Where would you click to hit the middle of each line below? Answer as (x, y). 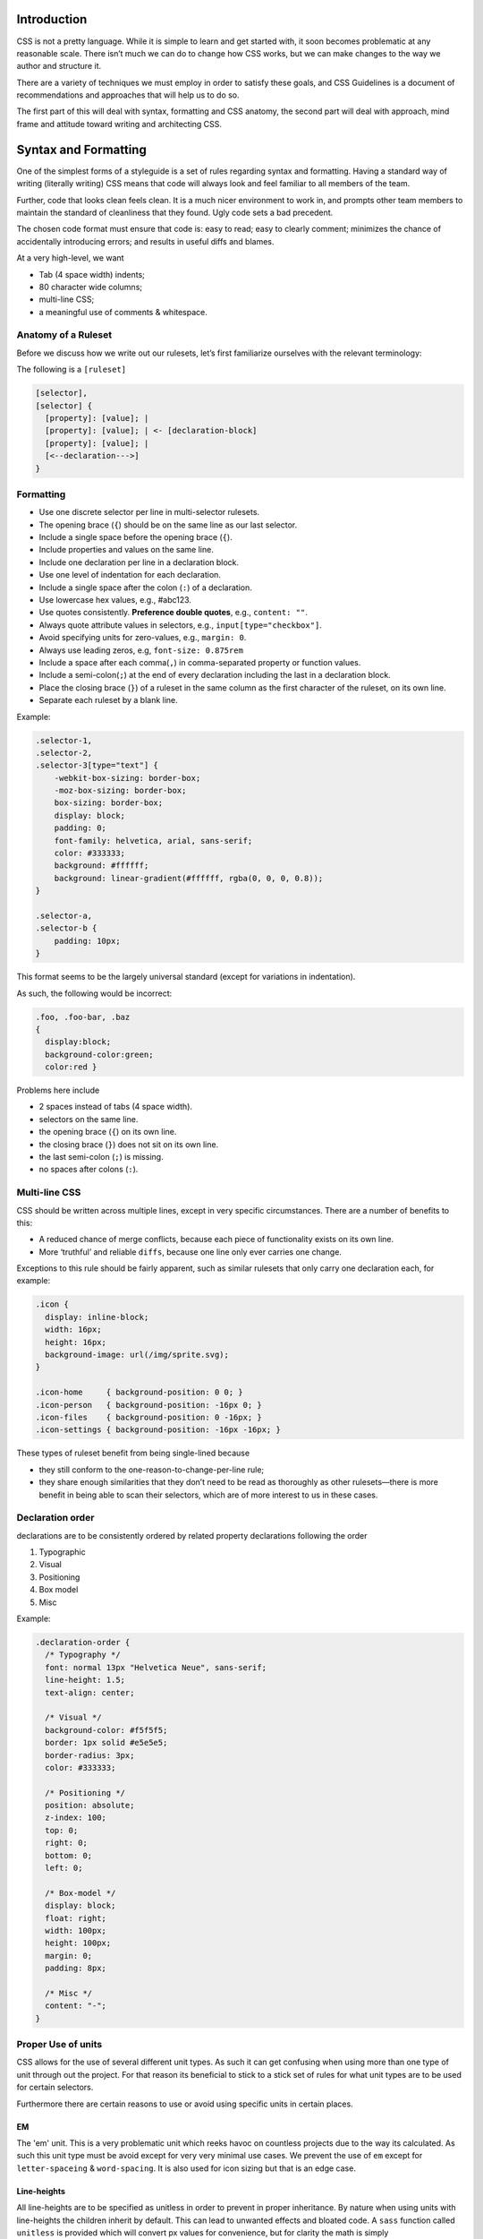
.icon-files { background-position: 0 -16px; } (149, 1417)
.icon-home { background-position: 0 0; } (139, 1392)
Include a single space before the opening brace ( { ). (136, 537)
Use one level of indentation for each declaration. (130, 575)
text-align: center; (90, 1692)
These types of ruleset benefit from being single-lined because (133, 1453)
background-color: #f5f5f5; (106, 1730)
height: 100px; (78, 1943)
